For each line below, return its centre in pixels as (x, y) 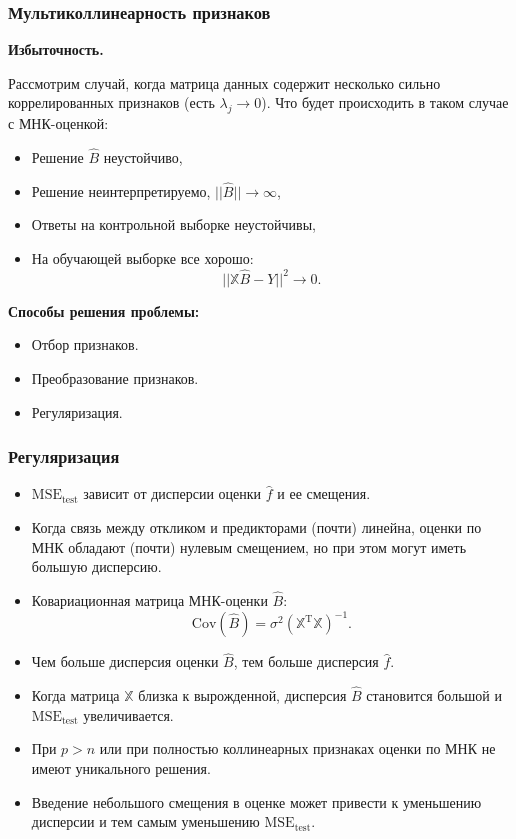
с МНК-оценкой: (58, 123)
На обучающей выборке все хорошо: (142, 258)
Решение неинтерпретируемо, (121, 190)
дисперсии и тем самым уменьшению (145, 821)
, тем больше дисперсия (306, 661)
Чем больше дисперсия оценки (125, 661)
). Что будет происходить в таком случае (385, 102)
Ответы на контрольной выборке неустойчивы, (173, 224)
